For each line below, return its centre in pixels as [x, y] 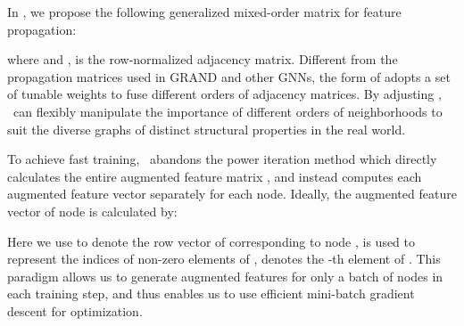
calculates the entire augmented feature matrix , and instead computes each [215, 176]
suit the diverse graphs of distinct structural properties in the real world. [207, 129]
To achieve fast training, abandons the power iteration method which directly [222, 159]
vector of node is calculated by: [92, 211]
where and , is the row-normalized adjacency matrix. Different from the [203, 59]
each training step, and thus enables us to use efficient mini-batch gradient [211, 293]
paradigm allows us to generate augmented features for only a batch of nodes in [225, 276]
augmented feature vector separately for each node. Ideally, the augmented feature [232, 194]
